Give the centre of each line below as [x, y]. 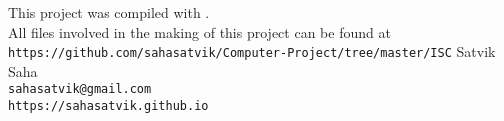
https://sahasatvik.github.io [108, 106]
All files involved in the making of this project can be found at [199, 31]
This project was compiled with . [109, 12]
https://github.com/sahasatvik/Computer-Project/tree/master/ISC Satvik [252, 51]
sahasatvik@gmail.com [80, 89]
